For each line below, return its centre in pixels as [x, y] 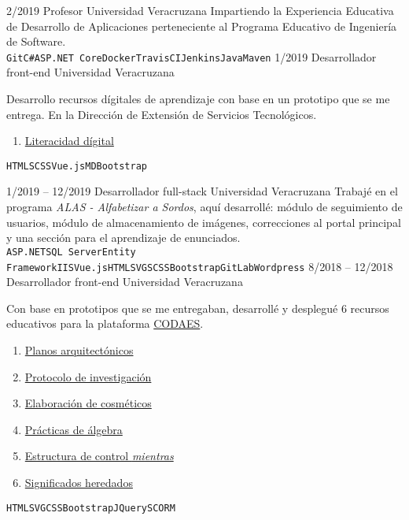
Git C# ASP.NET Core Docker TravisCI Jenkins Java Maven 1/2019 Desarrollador [192, 56]
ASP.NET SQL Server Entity [71, 252]
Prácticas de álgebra [74, 429]
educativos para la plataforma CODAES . [105, 323]
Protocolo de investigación [88, 376]
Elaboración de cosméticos [88, 403]
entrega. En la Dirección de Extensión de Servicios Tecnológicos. [162, 114]
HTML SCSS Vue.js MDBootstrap [77, 166]
